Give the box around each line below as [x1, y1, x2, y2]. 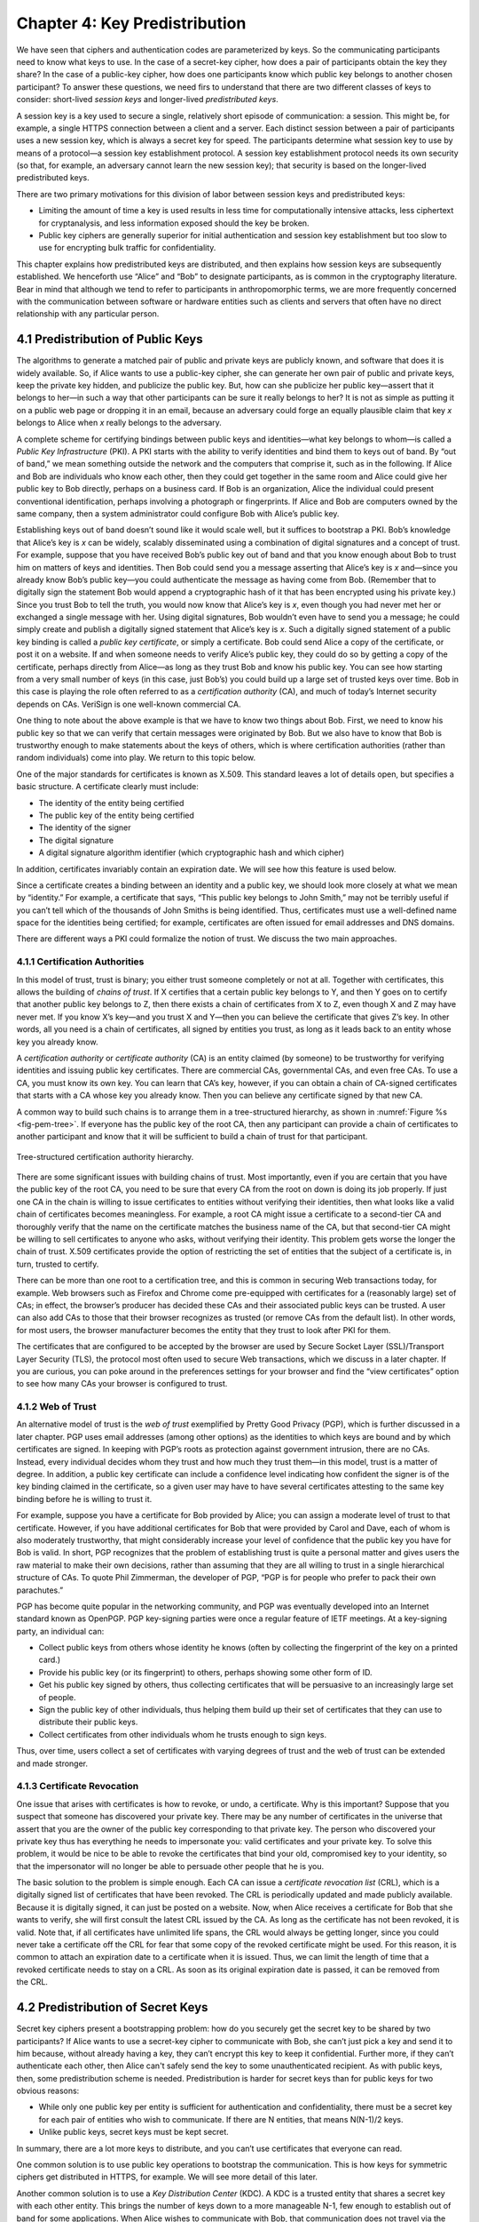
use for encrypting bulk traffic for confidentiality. [38, 243, 216, 253]
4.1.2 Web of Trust [16, 1401, 97, 1413]
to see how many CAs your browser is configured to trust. [16, 1379, 228, 1389]
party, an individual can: [16, 1626, 105, 1636]
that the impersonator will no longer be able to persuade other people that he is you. [16, 1860, 325, 1871]
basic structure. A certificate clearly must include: [16, 781, 200, 792]
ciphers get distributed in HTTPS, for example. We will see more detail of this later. [16, 2171, 318, 2182]
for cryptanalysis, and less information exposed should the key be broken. [38, 218, 310, 228]
